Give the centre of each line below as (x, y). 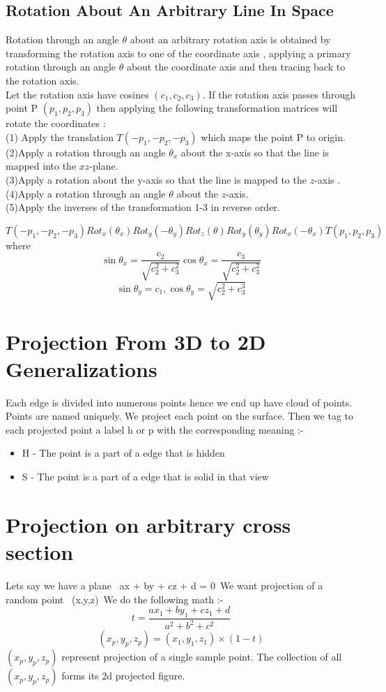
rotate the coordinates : (56, 123)
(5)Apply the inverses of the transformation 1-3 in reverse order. (143, 207)
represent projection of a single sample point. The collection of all (202, 657)
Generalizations (82, 368)
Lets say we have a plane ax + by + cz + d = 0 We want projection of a (164, 585)
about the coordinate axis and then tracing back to (236, 67)
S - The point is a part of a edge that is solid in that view (145, 477)
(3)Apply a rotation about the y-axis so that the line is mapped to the (156, 179)
